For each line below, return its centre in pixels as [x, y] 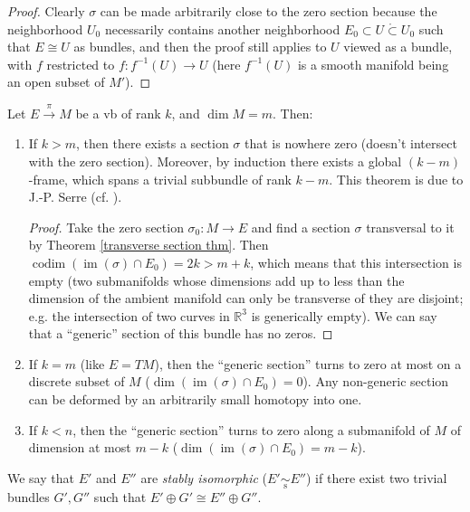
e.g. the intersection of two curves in [129, 315]
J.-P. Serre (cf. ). [75, 197]
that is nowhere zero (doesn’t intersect [351, 143]
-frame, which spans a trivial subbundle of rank [160, 179]
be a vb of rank [118, 113]
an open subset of [56, 82]
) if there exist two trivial [377, 477]
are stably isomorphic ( [204, 477]
